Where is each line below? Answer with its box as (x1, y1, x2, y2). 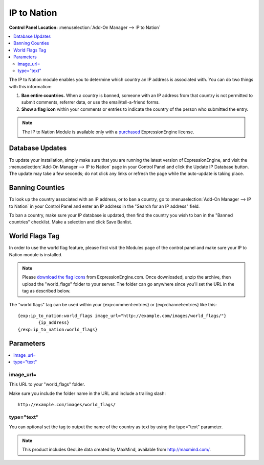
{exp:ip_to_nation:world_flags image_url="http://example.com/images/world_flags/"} (18, 313, 227, 318)
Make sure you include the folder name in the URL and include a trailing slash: (9, 390, 166, 396)
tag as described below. (22, 288, 71, 294)
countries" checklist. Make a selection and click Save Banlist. (9, 219, 132, 225)
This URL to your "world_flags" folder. (9, 381, 86, 387)
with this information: (9, 83, 52, 89)
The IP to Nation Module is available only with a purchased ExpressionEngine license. (22, 129, 194, 135)
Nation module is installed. (9, 251, 63, 257)
